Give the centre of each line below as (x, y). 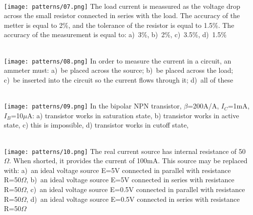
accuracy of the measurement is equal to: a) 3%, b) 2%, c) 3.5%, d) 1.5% (115, 34)
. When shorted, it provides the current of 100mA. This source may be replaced (128, 161)
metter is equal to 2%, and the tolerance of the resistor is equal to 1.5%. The (119, 25)
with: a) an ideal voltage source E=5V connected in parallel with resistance (117, 170)
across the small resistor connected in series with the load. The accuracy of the (122, 15)
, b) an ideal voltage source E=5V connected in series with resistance (130, 180)
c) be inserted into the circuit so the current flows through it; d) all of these (119, 79)
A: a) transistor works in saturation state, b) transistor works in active (133, 115)
